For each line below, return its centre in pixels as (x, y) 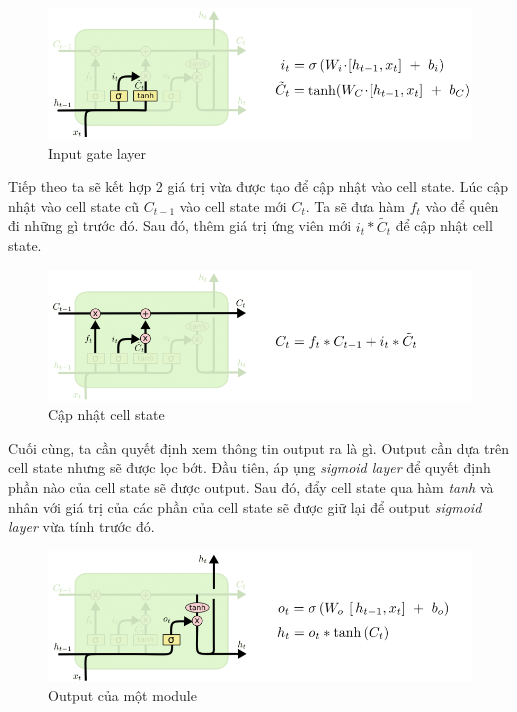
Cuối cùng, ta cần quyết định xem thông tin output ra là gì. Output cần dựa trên (259, 447)
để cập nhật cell (444, 225)
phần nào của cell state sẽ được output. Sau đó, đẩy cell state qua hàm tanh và (251, 486)
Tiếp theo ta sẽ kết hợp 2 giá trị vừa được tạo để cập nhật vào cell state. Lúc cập (258, 186)
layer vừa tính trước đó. (81, 526)
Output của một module (122, 695)
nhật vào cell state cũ (74, 205)
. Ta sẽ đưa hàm (355, 205)
